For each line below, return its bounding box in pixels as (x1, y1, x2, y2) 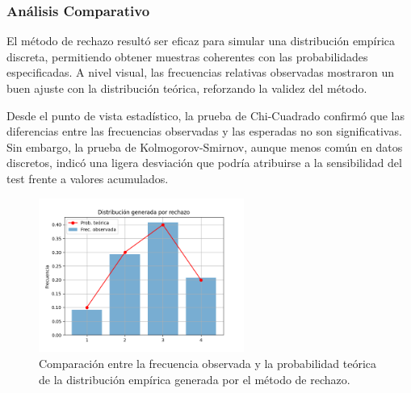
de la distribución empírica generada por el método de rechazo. (39, 370, 350, 387)
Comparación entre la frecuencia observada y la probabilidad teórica (39, 354, 376, 371)
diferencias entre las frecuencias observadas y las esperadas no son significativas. (6, 123, 402, 140)
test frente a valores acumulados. (6, 169, 169, 186)
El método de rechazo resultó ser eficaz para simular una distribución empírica (6, 32, 396, 49)
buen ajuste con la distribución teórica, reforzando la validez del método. (6, 80, 367, 96)
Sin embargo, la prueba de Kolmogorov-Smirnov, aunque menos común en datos (6, 138, 403, 155)
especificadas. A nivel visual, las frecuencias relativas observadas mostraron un (6, 64, 394, 81)
